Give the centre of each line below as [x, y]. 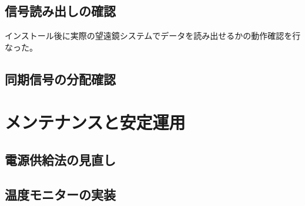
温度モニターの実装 [60, 194]
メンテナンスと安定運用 [95, 122]
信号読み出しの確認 [60, 11]
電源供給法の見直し [60, 159]
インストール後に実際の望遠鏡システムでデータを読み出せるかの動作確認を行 [153, 36]
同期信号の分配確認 [60, 79]
